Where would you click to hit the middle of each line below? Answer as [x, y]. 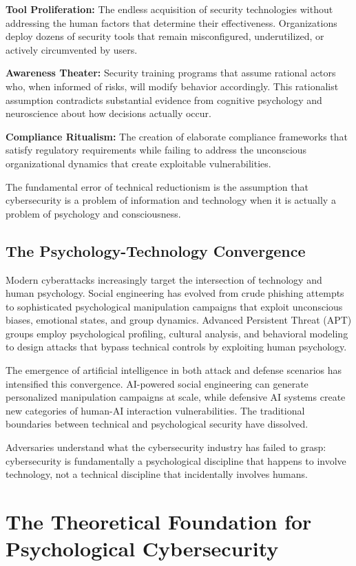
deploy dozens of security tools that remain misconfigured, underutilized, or [165, 36]
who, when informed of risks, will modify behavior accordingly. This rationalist [172, 86]
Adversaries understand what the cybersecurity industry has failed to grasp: [166, 447]
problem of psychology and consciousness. [93, 213]
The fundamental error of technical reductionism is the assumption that [157, 186]
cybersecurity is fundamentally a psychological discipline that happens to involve [176, 460]
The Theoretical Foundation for [159, 522]
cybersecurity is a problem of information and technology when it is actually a [171, 200]
